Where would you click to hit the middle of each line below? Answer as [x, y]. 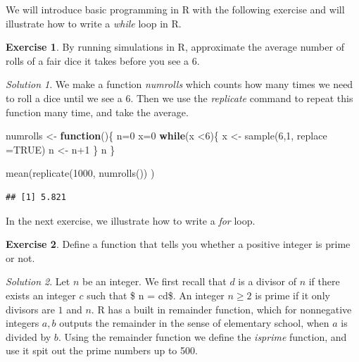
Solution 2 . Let [38, 281]
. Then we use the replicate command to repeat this [242, 98]
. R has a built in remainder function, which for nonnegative [221, 309]
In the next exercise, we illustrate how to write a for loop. [131, 220]
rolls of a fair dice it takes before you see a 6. [103, 60]
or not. [20, 257]
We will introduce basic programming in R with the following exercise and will [175, 9]
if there [324, 281]
